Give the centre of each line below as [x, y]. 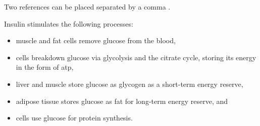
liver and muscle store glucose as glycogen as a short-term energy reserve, [129, 84]
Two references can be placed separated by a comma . [87, 7]
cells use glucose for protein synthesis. [74, 118]
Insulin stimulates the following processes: [69, 23]
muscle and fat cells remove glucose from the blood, [96, 40]
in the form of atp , [45, 67]
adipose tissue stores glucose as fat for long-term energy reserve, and [122, 101]
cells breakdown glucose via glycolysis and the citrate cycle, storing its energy [136, 57]
